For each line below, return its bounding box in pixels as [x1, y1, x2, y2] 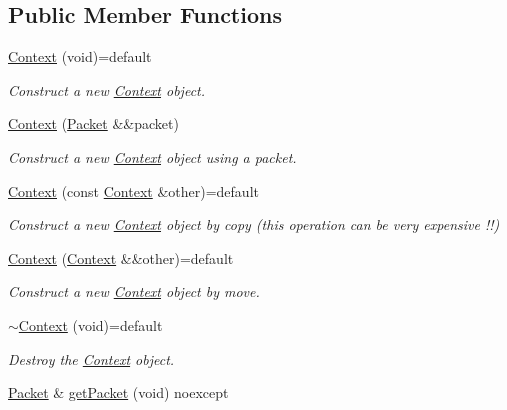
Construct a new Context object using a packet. [8, 146, 297, 167]
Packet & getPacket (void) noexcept [8, 382, 229, 403]
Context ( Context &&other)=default [8, 247, 234, 268]
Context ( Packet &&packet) [8, 113, 179, 134]
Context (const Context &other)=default [8, 180, 259, 201]
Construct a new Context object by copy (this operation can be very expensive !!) [8, 214, 500, 235]
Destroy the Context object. [8, 348, 175, 369]
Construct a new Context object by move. [8, 281, 260, 302]
